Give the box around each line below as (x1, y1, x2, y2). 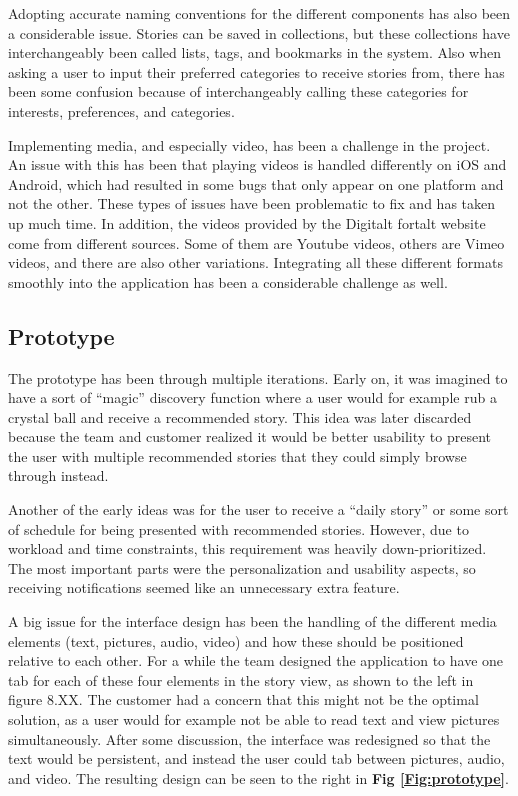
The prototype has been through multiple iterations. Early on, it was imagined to (8, 367, 508, 388)
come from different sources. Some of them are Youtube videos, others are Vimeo (8, 232, 505, 253)
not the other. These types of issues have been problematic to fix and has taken (8, 193, 496, 214)
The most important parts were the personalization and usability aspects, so (8, 557, 476, 578)
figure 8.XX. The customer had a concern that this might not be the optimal (8, 689, 479, 710)
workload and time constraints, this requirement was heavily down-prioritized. (8, 538, 487, 559)
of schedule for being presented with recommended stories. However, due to (8, 518, 469, 539)
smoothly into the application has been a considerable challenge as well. (8, 271, 448, 292)
